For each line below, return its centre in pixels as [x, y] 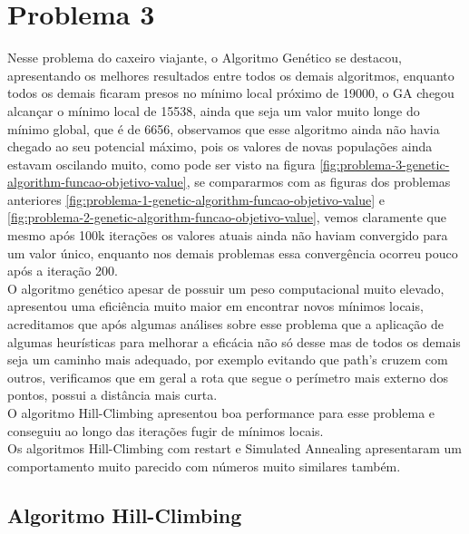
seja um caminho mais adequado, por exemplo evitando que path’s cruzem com [228, 359]
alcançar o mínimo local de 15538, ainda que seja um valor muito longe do [214, 110]
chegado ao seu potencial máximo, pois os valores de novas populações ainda [220, 146]
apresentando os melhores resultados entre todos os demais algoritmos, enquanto [231, 75]
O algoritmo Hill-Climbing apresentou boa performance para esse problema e [221, 413]
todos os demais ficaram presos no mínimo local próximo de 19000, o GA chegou [231, 93]
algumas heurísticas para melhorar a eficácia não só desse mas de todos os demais [234, 341]
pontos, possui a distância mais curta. [112, 395]
